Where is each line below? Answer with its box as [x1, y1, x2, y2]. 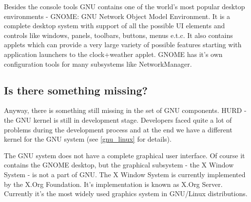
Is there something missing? [4, 82, 148, 97]
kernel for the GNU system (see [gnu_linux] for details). [4, 134, 172, 144]
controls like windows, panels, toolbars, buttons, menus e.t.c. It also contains [4, 30, 233, 40]
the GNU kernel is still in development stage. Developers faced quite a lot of [4, 114, 232, 125]
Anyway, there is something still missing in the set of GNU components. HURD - [4, 105, 247, 115]
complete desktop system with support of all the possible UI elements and [4, 20, 225, 31]
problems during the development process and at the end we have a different [4, 124, 232, 134]
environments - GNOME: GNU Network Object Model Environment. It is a [4, 11, 231, 21]
